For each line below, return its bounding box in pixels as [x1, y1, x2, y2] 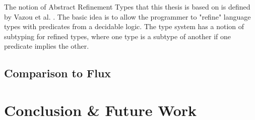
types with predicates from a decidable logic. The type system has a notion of [4, 21, 244, 32]
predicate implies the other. [4, 41, 89, 51]
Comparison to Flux [4, 65, 111, 81]
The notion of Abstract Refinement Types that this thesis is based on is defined [4, 2, 250, 12]
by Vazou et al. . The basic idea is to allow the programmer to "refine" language [4, 11, 251, 22]
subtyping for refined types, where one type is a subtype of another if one [4, 31, 231, 41]
